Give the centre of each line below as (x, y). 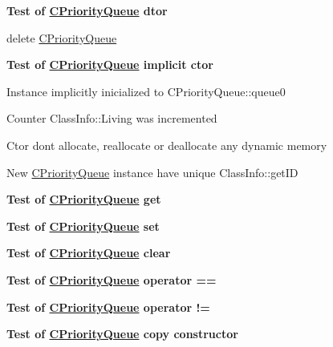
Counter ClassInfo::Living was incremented (112, 118)
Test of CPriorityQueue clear (89, 253)
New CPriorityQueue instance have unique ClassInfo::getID (152, 172)
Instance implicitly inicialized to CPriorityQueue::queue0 (146, 91)
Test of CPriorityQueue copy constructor (122, 334)
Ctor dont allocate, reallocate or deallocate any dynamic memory (167, 145)
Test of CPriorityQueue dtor (87, 10)
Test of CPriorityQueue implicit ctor (110, 65)
